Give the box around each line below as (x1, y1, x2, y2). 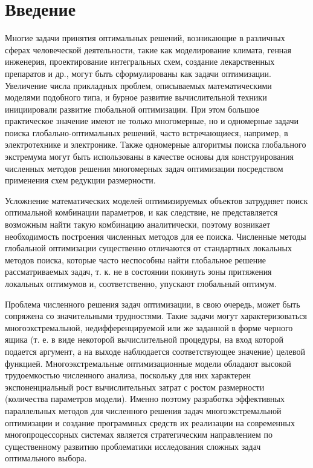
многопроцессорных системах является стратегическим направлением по (5, 428, 273, 441)
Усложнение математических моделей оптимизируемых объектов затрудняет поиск (5, 194, 308, 206)
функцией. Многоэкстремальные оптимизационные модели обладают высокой (5, 357, 291, 369)
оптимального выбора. (5, 452, 87, 464)
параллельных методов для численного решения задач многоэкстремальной (5, 404, 282, 417)
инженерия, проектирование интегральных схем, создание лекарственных (5, 55, 275, 68)
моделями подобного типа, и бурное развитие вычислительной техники (5, 91, 267, 104)
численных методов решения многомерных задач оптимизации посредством (5, 162, 283, 174)
